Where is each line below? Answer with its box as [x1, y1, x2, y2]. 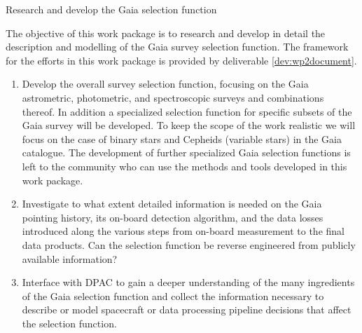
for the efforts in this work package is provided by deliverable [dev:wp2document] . [6, 53, 357, 67]
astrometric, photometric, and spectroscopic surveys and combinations [22, 90, 324, 104]
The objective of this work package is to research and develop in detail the [6, 25, 326, 40]
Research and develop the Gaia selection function [6, 2, 217, 16]
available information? [22, 251, 118, 266]
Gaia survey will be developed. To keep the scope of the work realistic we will [22, 118, 356, 132]
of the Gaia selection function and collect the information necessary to [22, 288, 324, 303]
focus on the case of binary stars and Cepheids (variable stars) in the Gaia [22, 131, 342, 146]
